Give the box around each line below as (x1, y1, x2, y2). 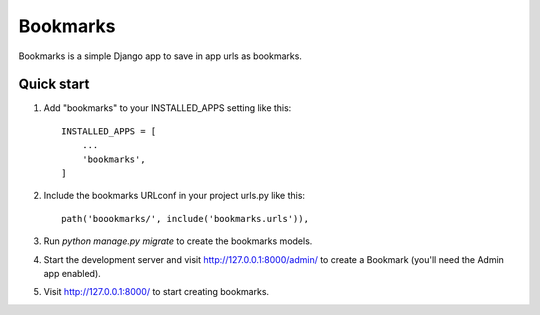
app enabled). (43, 267, 102, 279)
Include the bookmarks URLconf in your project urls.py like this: (43, 190, 305, 202)
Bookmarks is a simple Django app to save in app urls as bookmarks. (18, 50, 302, 62)
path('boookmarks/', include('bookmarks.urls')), (61, 213, 310, 224)
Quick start (18, 76, 90, 93)
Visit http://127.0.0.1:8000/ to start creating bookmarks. (43, 286, 270, 298)
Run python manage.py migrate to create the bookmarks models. (43, 235, 313, 247)
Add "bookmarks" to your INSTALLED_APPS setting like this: (43, 102, 292, 114)
